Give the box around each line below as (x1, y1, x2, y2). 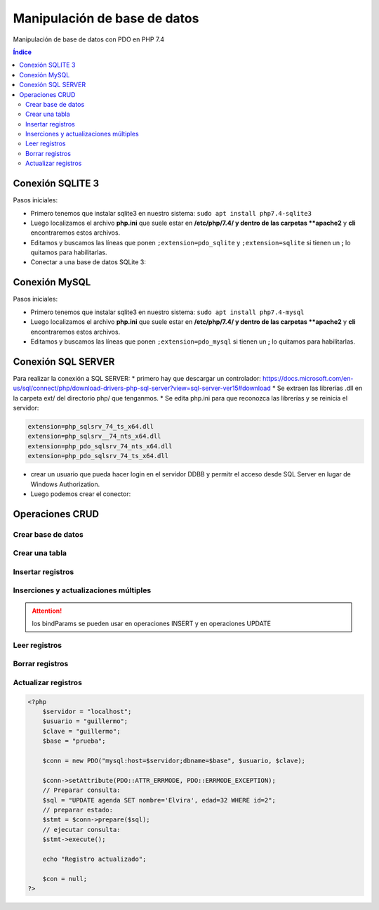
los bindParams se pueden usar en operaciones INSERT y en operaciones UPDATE (32, 619, 272, 628)
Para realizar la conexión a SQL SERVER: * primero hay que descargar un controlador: (13, 374, 261, 382)
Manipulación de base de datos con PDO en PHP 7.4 (13, 35, 165, 44)
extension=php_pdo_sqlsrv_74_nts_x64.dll (27, 442, 173, 450)
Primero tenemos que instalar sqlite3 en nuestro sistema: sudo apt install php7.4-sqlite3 (30, 209, 312, 217)
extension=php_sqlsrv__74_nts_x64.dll (27, 432, 161, 441)
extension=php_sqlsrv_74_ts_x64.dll (27, 422, 154, 431)
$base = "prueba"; (42, 737, 106, 745)
